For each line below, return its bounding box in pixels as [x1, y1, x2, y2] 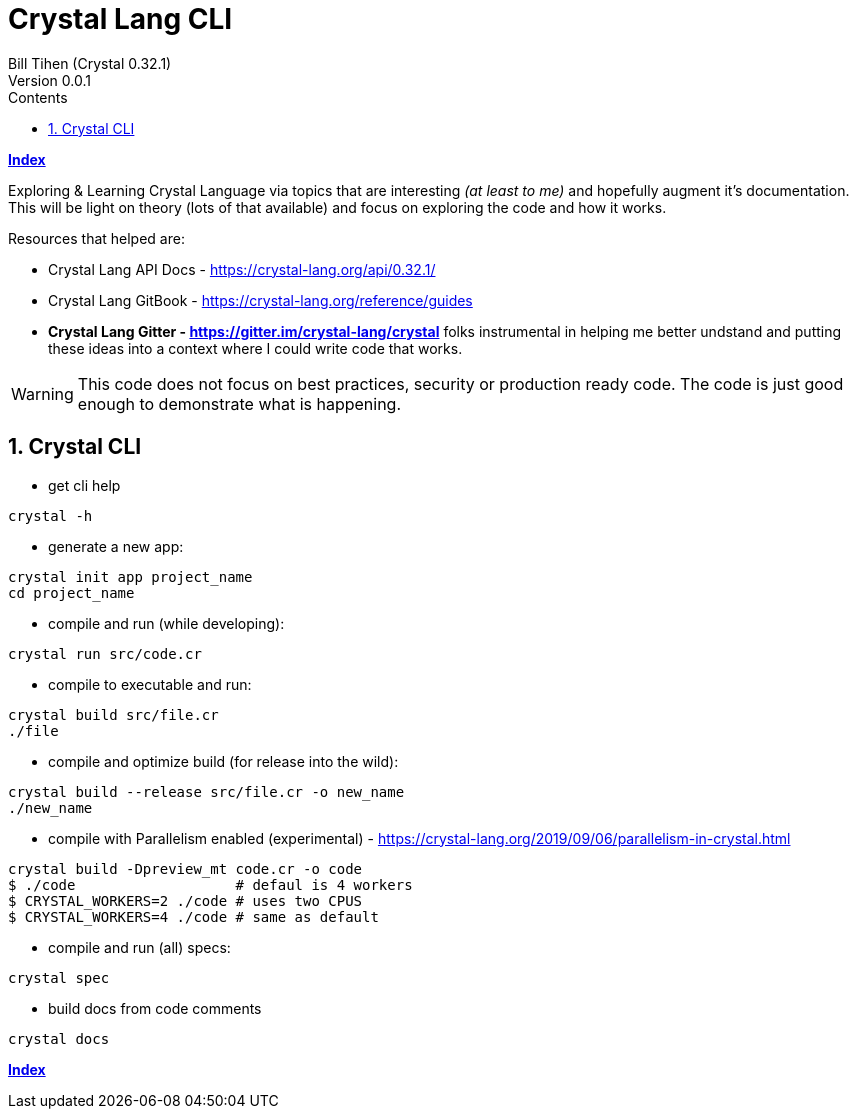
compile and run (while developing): [48, 614, 285, 632]
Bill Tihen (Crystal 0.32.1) [8, 54, 172, 72]
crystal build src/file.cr [8, 706, 219, 723]
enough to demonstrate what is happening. [77, 393, 402, 414]
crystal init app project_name [8, 568, 253, 585]
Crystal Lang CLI [8, 2, 233, 36]
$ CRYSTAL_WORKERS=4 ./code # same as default [8, 908, 379, 925]
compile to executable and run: [48, 675, 252, 693]
